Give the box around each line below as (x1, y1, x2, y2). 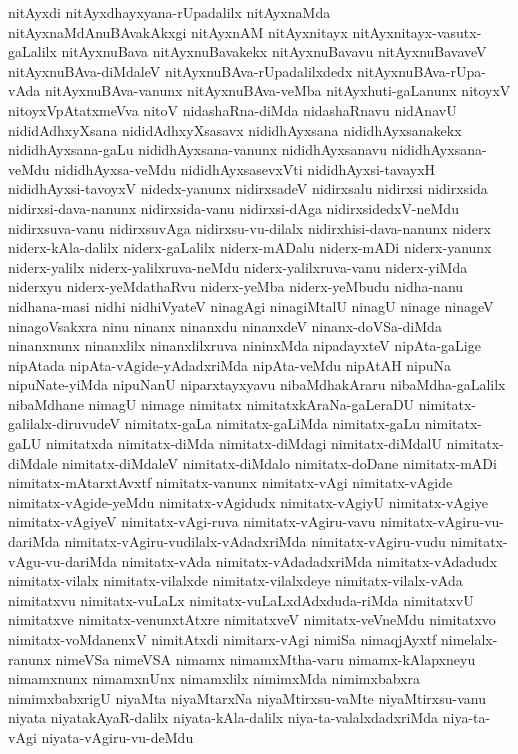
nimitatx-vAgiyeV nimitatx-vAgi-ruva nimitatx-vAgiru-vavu (8, 511, 376, 532)
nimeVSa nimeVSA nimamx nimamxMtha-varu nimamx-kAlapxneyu (55, 648, 476, 669)
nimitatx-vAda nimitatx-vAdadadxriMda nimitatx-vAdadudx (121, 550, 498, 571)
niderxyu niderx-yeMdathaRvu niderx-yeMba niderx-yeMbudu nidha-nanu (8, 276, 464, 297)
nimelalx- (440, 629, 498, 649)
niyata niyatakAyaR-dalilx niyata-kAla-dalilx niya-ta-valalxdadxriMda (8, 707, 439, 728)
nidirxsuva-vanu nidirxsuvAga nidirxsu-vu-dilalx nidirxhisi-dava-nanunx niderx (8, 217, 491, 238)
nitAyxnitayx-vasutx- (352, 21, 482, 42)
